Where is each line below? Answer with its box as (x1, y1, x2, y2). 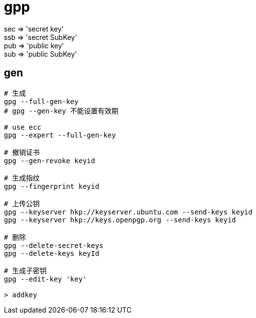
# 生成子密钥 (4, 266, 47, 275)
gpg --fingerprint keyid (4, 182, 99, 190)
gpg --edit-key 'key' (4, 275, 87, 283)
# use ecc (4, 123, 41, 131)
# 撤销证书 (4, 148, 40, 156)
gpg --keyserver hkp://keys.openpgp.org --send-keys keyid (4, 215, 236, 224)
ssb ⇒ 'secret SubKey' (4, 33, 77, 41)
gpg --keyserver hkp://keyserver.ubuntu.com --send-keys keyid (4, 208, 253, 216)
